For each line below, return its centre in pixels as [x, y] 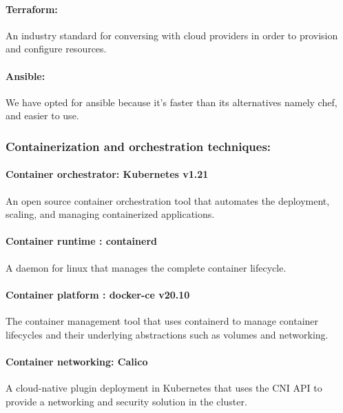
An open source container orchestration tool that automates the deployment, [168, 200]
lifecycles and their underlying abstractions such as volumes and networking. [167, 334]
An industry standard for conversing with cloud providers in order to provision [172, 35]
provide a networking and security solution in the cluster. [126, 401]
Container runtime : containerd [81, 241]
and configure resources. [56, 49]
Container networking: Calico [77, 361]
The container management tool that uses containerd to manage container [162, 320]
